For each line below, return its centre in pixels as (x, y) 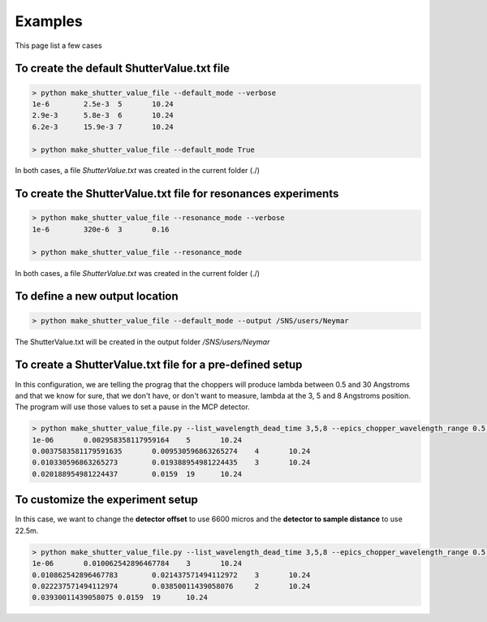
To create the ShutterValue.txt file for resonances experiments (177, 194)
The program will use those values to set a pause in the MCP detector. (133, 407)
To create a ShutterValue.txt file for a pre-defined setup (159, 365)
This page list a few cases (58, 45)
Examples (49, 21)
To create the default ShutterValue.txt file (123, 69)
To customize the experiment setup (107, 500)
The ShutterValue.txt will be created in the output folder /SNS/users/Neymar (142, 342)
